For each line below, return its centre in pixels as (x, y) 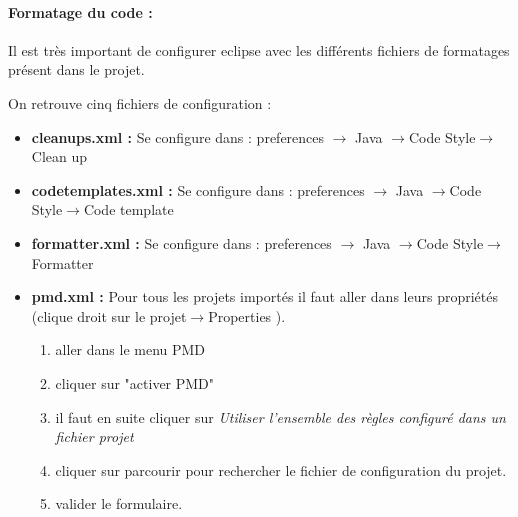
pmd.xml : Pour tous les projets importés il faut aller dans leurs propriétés (264, 296)
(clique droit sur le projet (109, 315)
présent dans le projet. (76, 69)
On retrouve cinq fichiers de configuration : (140, 102)
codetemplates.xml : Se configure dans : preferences (198, 189)
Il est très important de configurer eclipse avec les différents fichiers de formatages (259, 49)
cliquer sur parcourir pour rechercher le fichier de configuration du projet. (281, 469)
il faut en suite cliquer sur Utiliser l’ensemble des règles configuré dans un (280, 416)
